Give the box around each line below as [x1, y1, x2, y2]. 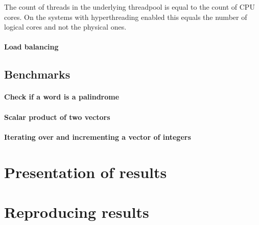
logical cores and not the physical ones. [4, 21, 127, 32]
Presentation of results [4, 161, 167, 182]
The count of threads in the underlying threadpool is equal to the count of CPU [4, 2, 255, 12]
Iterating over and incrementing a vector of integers [4, 131, 191, 142]
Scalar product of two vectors [4, 111, 110, 122]
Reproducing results [4, 201, 149, 222]
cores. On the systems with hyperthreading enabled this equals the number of [4, 11, 247, 22]
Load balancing [4, 41, 59, 52]
